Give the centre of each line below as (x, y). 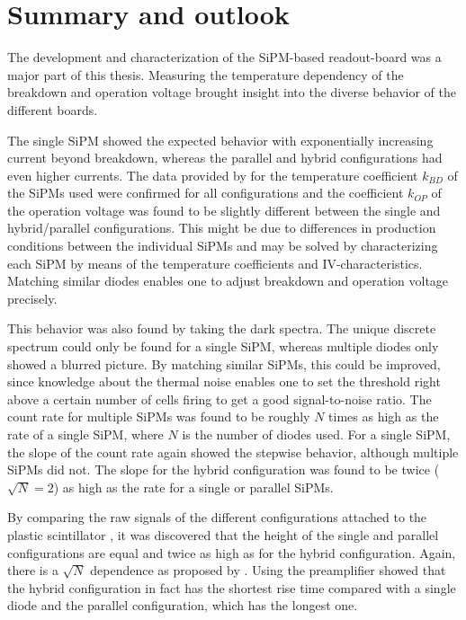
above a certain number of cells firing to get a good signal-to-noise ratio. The (220, 399)
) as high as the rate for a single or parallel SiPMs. (193, 487)
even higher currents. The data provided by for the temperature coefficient (213, 175)
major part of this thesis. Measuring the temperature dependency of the (206, 74)
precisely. (32, 298)
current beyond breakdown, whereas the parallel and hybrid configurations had (225, 158)
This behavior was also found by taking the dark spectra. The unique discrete (222, 328)
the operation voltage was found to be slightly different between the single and (224, 210)
